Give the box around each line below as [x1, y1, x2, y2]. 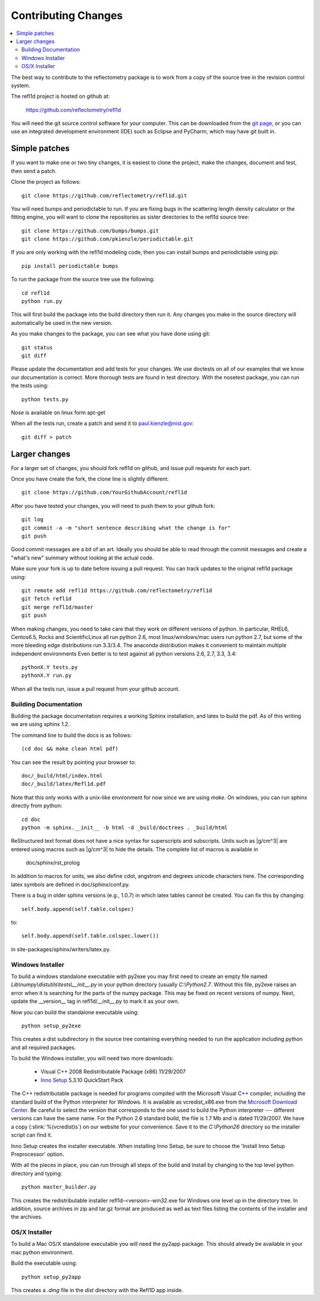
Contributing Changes [11, 9, 123, 22]
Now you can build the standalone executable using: [11, 1008, 139, 1016]
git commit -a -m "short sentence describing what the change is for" [21, 525, 231, 531]
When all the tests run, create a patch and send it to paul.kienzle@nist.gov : [11, 420, 194, 427]
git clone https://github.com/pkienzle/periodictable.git [21, 236, 194, 242]
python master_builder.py [21, 1184, 97, 1191]
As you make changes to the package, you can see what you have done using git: [11, 330, 210, 337]
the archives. [11, 1213, 43, 1220]
